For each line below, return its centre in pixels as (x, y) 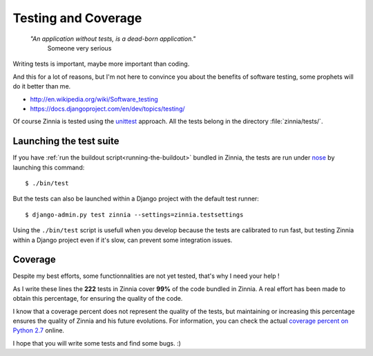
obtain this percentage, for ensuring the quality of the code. (98, 299)
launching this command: (49, 167)
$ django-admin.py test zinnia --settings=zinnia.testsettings (134, 215)
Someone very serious (79, 48)
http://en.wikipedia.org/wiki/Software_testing (94, 99)
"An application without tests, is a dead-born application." (113, 39)
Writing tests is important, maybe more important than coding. (101, 64)
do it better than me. (42, 86)
